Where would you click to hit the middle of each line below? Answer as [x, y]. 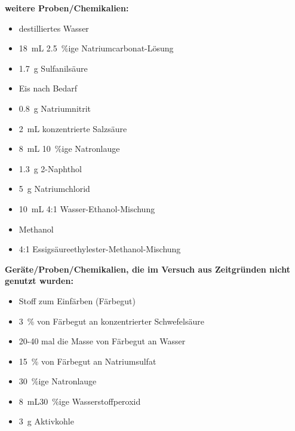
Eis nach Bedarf [48, 88]
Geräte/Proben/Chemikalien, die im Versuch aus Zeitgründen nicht [147, 269]
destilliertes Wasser [54, 28]
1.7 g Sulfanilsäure [53, 68]
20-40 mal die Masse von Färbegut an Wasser [102, 341]
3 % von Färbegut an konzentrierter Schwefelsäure [111, 321]
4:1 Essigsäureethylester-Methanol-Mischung [100, 249]
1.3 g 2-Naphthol [50, 168]
